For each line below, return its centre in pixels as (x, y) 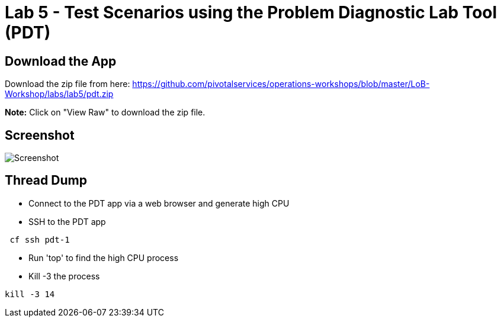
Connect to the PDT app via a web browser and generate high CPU (159, 203)
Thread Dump (46, 181)
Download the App (61, 61)
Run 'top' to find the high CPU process (104, 257)
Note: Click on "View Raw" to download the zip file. (105, 112)
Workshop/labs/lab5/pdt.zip (59, 94)
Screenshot (40, 135)
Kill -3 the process (64, 276)
